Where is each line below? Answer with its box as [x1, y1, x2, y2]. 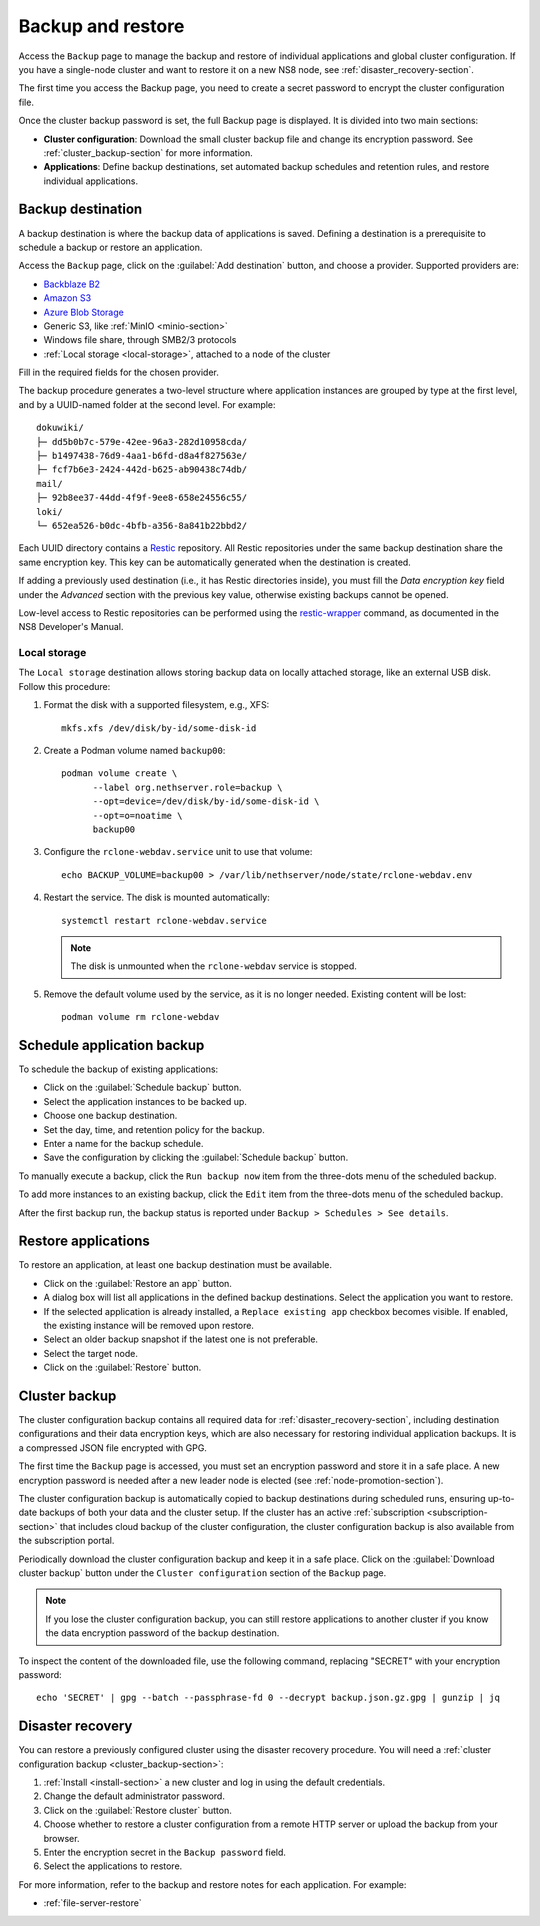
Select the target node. [43, 1347, 139, 1359]
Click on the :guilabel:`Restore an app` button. [43, 1277, 232, 1289]
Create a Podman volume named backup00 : [43, 745, 226, 757]
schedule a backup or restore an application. [18, 241, 203, 253]
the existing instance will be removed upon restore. [43, 1320, 255, 1332]
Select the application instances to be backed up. [43, 1095, 247, 1107]
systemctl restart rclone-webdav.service [61, 915, 267, 926]
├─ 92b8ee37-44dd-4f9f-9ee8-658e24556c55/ [36, 492, 248, 504]
